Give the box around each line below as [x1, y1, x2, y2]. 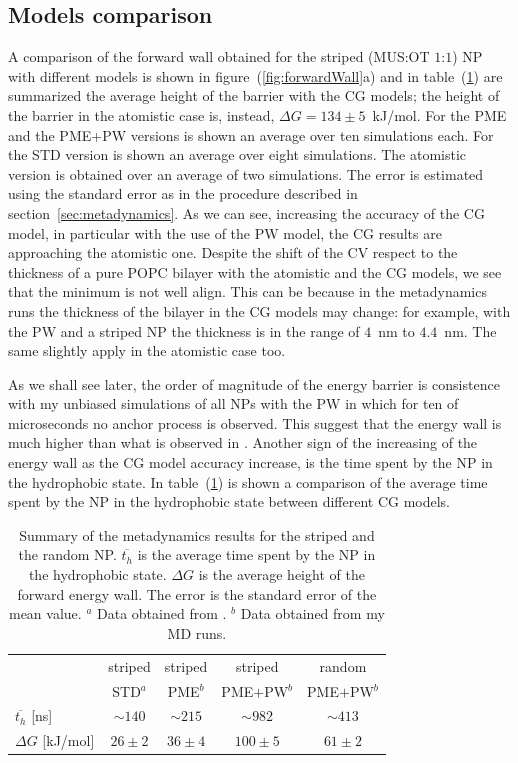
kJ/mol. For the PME [372, 104, 507, 125]
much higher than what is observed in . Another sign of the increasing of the [8, 432, 478, 453]
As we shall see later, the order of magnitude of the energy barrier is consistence [8, 373, 500, 394]
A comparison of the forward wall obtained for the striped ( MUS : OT [8, 46, 430, 67]
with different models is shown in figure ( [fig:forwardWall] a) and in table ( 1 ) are [8, 65, 503, 86]
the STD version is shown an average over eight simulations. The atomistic [8, 144, 467, 165]
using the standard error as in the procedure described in [8, 183, 358, 204]
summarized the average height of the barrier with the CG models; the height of [8, 85, 500, 106]
